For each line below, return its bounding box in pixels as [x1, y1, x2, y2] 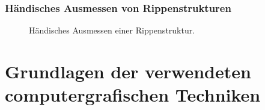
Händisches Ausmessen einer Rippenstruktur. [29, 24, 195, 36]
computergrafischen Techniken [5, 82, 261, 107]
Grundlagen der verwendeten [5, 59, 251, 83]
